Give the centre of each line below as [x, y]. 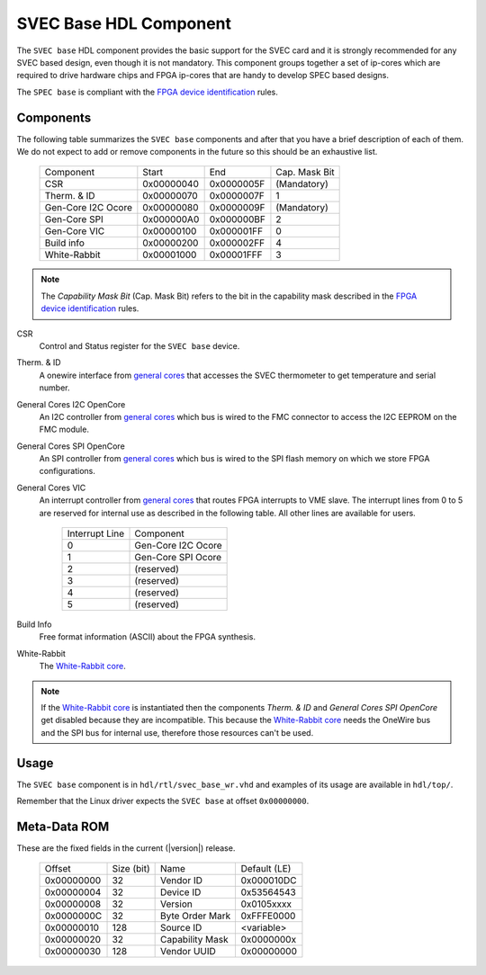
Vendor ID [181, 881]
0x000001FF [236, 231]
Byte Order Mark [196, 916]
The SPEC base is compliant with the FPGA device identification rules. [147, 92]
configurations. [67, 471]
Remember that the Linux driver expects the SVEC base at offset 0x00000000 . [163, 801]
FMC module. [64, 429]
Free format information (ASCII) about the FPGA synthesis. [148, 637]
